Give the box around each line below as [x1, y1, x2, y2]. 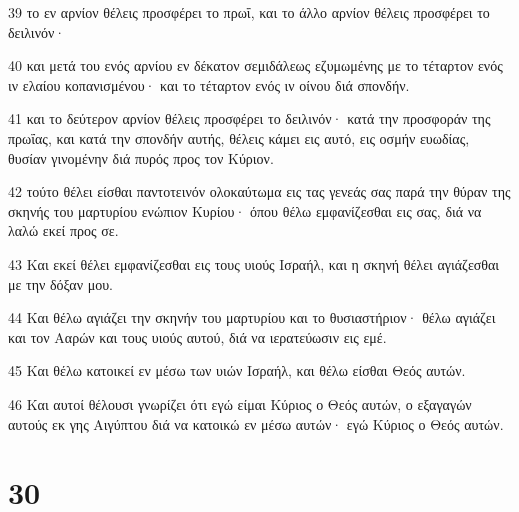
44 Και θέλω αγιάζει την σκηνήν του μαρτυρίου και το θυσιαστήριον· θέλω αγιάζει [8, 307, 496, 328]
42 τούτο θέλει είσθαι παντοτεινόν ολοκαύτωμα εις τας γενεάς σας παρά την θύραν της [8, 181, 511, 202]
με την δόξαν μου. [8, 273, 113, 294]
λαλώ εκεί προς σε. [8, 220, 119, 241]
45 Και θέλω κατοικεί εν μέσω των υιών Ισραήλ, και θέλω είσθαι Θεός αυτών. [8, 360, 466, 381]
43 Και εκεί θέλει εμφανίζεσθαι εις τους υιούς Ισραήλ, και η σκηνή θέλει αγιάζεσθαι [8, 253, 500, 274]
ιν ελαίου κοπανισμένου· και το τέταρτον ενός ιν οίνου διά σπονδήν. [8, 74, 410, 95]
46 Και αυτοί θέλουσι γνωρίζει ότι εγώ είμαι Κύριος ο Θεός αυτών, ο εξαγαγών [8, 393, 472, 414]
